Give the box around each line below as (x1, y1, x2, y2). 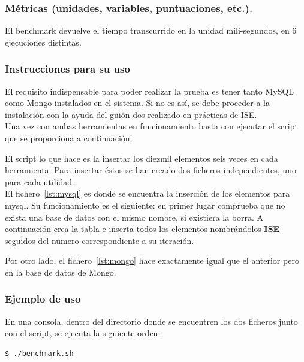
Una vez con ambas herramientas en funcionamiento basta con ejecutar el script (5, 120, 298, 132)
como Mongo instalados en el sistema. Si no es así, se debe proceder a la (5, 96, 270, 109)
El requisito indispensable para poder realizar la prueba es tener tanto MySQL (5, 85, 294, 97)
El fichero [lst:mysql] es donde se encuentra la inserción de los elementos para (5, 187, 290, 200)
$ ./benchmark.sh (5, 349, 74, 358)
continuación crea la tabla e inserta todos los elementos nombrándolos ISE (5, 222, 280, 235)
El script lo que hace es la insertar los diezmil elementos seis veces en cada (5, 152, 278, 164)
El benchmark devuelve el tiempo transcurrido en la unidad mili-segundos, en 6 (5, 24, 297, 37)
